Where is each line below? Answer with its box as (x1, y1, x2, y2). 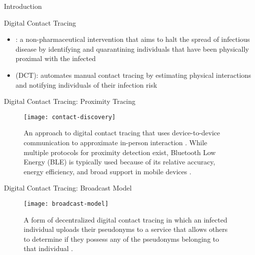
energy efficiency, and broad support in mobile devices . (24, 166, 191, 176)
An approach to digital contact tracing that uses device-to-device (24, 127, 220, 138)
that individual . (24, 243, 73, 254)
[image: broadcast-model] (24, 200, 109, 207)
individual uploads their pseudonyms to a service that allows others (24, 224, 228, 234)
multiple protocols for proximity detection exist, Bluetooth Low (24, 147, 216, 157)
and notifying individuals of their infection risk (15, 79, 157, 90)
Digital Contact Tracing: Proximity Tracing (4, 96, 136, 106)
